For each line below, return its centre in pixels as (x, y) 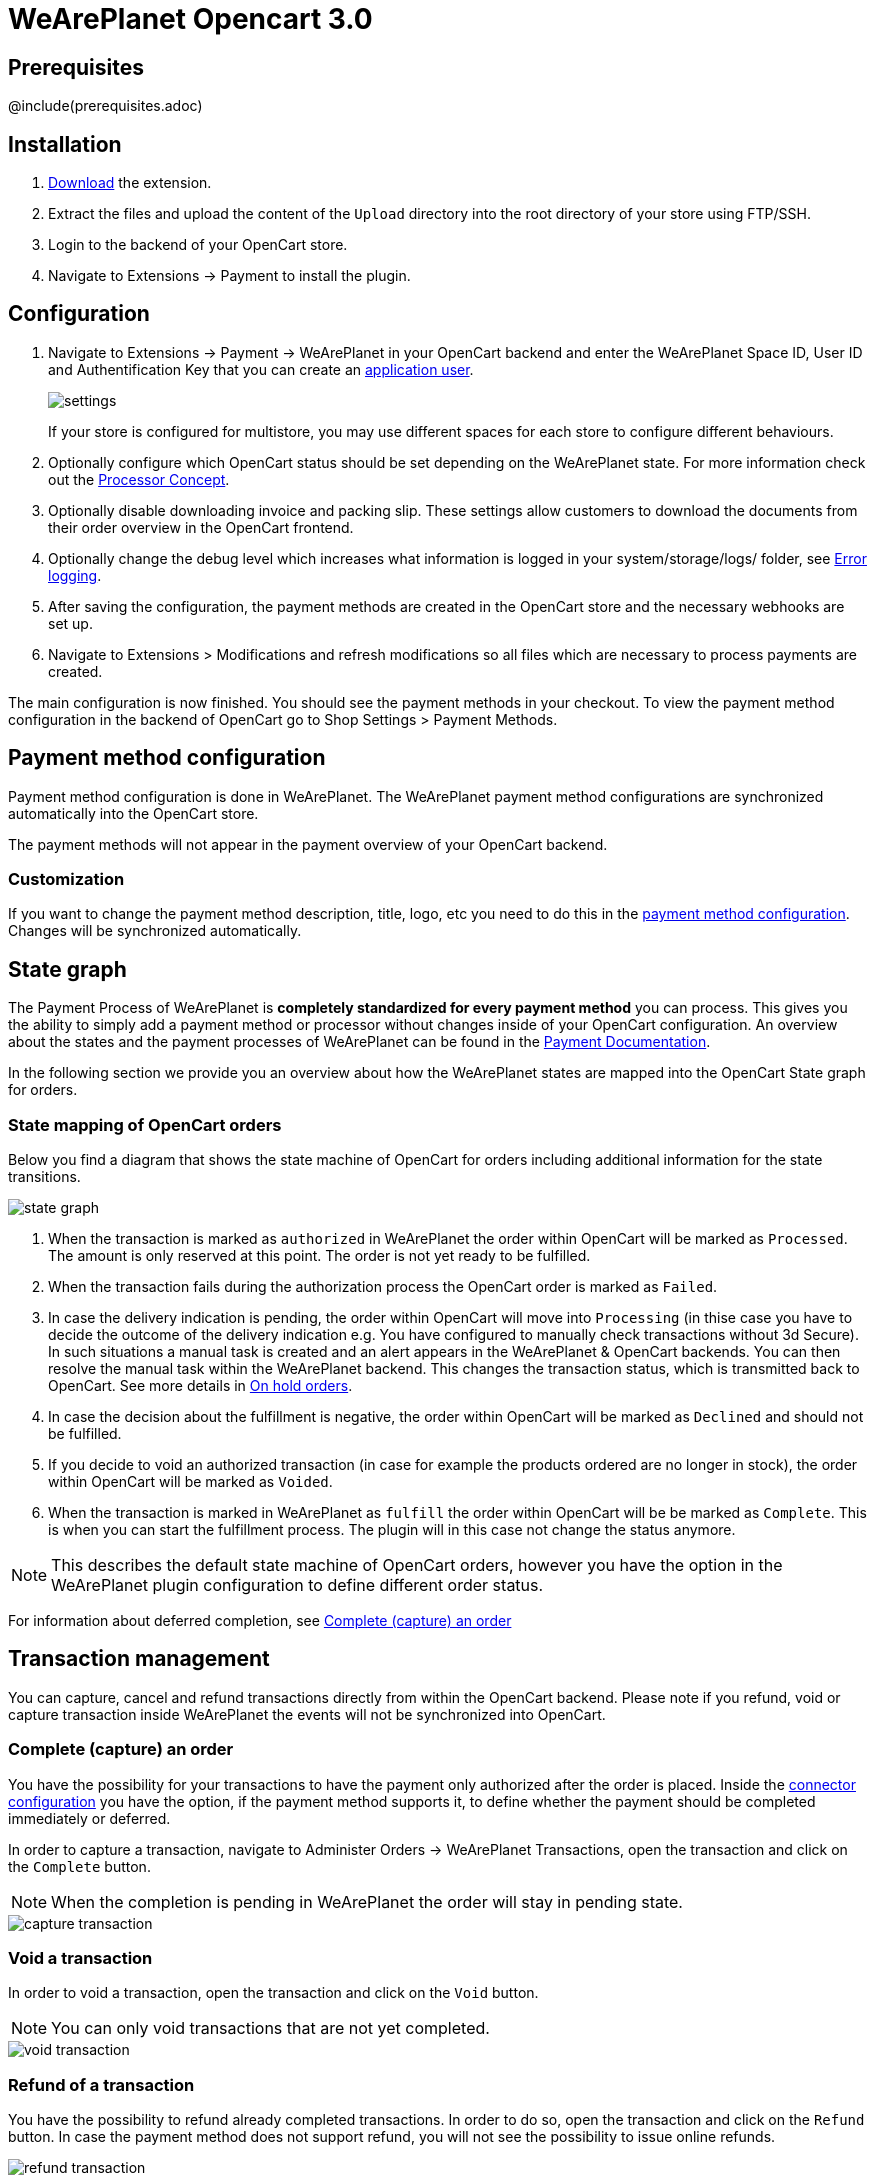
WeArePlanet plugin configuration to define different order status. (297, 1585)
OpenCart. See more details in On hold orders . (200, 1386)
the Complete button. (79, 1866)
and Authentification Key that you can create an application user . (261, 369)
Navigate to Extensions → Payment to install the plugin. (229, 276)
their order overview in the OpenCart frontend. (201, 527)
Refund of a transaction (101, 2084)
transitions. (44, 1177)
